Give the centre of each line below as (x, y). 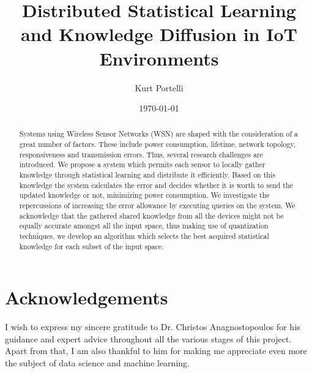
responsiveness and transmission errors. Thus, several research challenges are (141, 154)
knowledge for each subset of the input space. (91, 246)
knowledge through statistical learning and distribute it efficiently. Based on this (147, 175)
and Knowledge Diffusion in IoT (159, 34)
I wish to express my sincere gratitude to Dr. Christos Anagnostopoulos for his (153, 327)
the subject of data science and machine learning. (97, 363)
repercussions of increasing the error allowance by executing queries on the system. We (157, 205)
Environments (159, 58)
